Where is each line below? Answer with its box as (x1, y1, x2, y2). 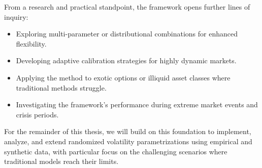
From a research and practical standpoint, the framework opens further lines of (4, 2, 250, 12)
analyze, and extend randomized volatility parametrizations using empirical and (4, 136, 252, 146)
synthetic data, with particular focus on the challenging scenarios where (4, 146, 227, 156)
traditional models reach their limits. (4, 156, 119, 166)
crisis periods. (16, 109, 59, 119)
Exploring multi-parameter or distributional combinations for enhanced (16, 28, 238, 39)
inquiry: (4, 11, 28, 22)
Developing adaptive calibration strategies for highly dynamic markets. (16, 55, 237, 66)
